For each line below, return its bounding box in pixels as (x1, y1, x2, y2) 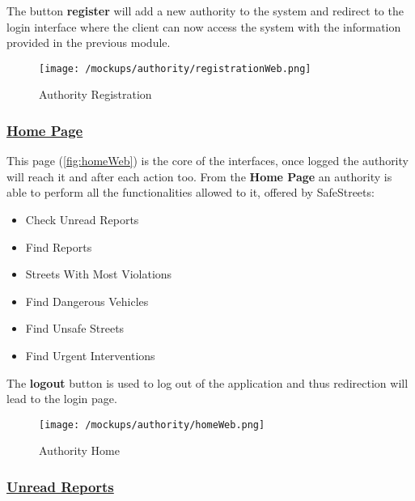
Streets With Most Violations (25, 265, 172, 282)
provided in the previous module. (6, 34, 171, 51)
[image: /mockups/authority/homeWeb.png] (39, 418, 265, 431)
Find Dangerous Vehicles (25, 292, 149, 309)
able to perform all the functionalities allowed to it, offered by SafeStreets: (6, 184, 375, 201)
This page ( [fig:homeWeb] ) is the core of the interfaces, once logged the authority (6, 152, 409, 169)
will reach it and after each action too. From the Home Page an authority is (6, 168, 392, 185)
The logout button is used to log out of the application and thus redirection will (6, 374, 409, 391)
